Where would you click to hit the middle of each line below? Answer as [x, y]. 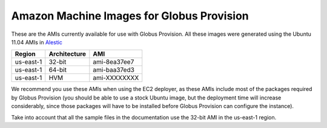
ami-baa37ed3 [114, 70]
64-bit [58, 70]
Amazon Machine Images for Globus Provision [130, 16]
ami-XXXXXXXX [116, 78]
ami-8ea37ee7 [114, 62]
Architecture [68, 54]
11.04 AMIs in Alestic [37, 42]
